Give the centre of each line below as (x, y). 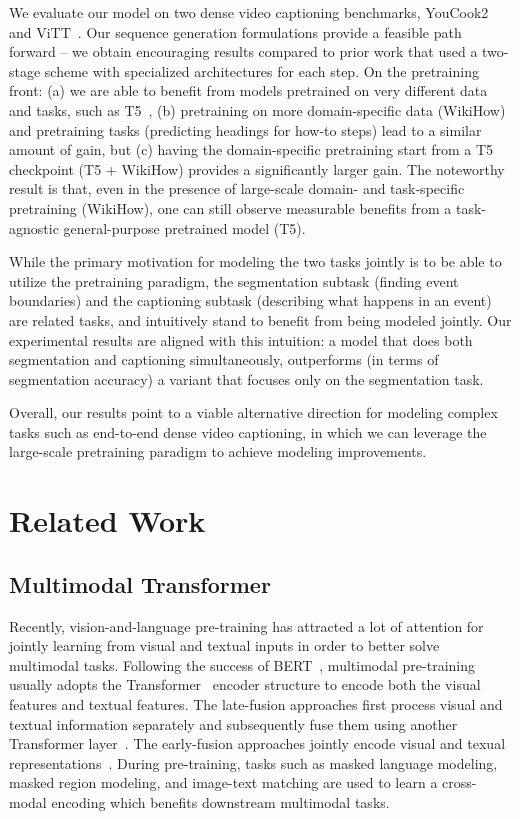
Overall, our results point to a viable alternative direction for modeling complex (253, 412)
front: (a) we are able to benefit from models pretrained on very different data (248, 90)
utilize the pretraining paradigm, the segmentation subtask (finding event (234, 280)
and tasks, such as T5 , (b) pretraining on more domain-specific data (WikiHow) (257, 109)
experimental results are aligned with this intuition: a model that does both (241, 339)
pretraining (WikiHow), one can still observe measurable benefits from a (230, 207)
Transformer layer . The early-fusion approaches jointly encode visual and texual (257, 743)
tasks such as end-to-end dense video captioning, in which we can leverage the (248, 431)
